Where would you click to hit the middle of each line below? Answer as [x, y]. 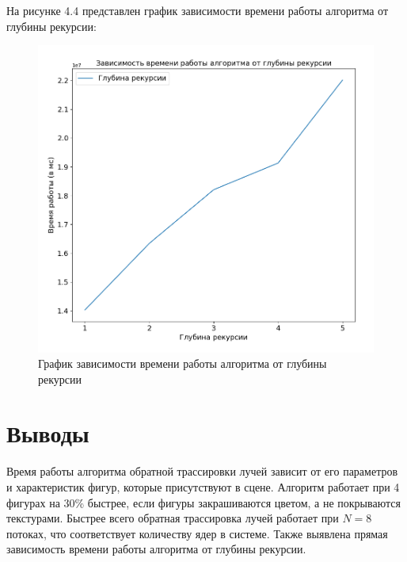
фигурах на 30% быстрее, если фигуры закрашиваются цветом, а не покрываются [203, 502]
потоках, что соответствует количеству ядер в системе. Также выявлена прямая [197, 533]
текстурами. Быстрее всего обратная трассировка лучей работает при [173, 518]
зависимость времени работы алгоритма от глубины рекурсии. [156, 549]
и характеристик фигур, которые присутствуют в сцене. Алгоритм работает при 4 [203, 487]
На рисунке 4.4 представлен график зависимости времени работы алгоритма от [198, 10]
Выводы [48, 433]
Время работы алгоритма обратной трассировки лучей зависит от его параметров [202, 471]
